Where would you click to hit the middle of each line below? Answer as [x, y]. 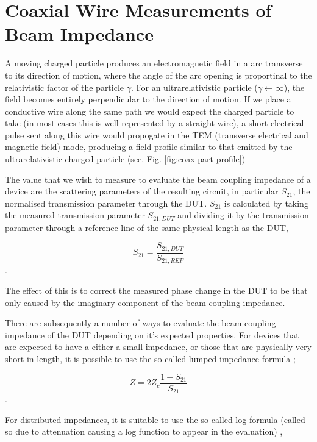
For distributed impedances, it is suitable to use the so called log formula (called [155, 419]
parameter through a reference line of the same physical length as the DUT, [147, 227]
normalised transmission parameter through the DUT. [106, 203]
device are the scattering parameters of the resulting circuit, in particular [142, 191]
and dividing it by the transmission [243, 215]
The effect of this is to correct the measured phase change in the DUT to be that [156, 291]
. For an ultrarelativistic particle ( [194, 87]
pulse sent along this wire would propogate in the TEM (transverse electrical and [157, 134]
